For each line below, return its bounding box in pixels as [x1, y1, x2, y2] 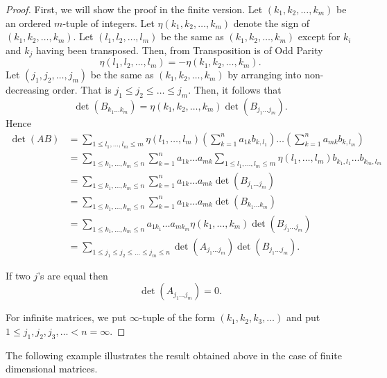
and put [286, 310, 320, 325]
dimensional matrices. [6, 361, 98, 376]
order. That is [52, 83, 112, 97]
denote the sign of [233, 15, 310, 30]
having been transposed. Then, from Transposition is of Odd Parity [36, 42, 323, 57]
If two [6, 268, 31, 282]
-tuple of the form [139, 310, 215, 325]
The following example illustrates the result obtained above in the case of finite [6, 347, 342, 362]
